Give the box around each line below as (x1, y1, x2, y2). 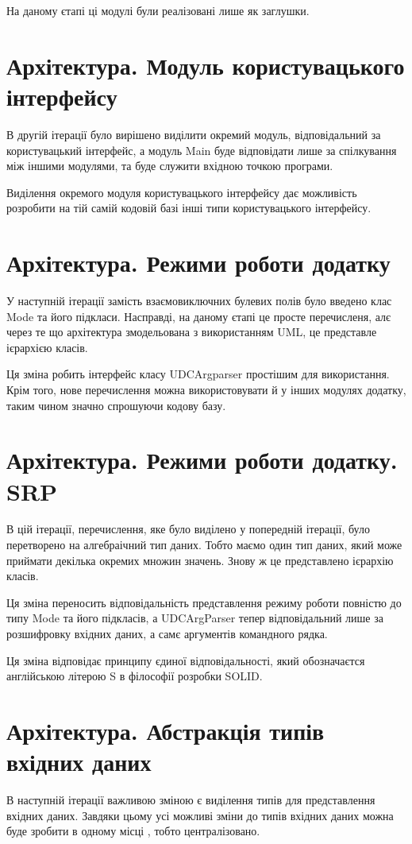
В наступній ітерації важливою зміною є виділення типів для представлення (6, 792, 375, 808)
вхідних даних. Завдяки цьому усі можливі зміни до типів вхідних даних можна (6, 807, 394, 823)
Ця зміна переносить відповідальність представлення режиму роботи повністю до (6, 594, 402, 610)
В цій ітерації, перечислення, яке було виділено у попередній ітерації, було (6, 521, 370, 537)
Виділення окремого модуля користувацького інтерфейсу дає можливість (6, 184, 357, 200)
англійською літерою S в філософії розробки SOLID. (6, 668, 263, 684)
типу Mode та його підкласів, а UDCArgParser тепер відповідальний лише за (6, 610, 383, 626)
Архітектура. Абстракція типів (6, 714, 325, 746)
